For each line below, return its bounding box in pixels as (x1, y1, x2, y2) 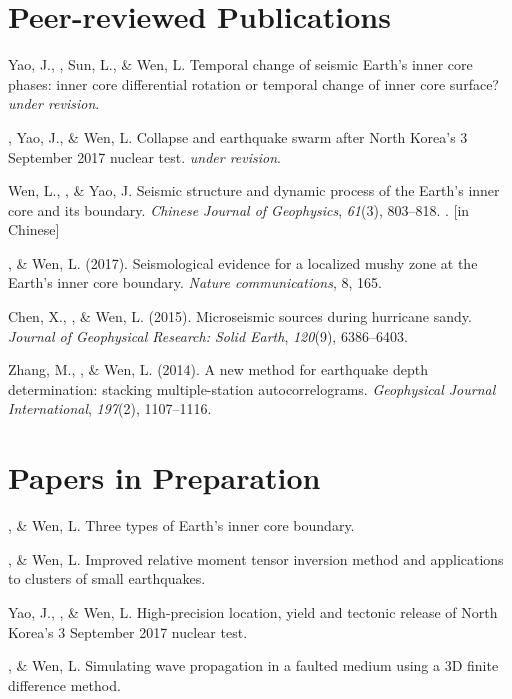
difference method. (8, 674, 121, 695)
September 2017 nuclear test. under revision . (8, 146, 281, 167)
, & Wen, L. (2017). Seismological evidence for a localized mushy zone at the (8, 252, 478, 273)
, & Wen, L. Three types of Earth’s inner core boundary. (8, 515, 355, 536)
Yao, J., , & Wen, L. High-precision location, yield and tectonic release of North (8, 601, 498, 622)
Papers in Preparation (8, 457, 321, 498)
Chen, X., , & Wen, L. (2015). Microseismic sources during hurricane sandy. (8, 306, 472, 327)
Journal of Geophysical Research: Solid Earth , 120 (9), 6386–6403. (8, 325, 408, 346)
